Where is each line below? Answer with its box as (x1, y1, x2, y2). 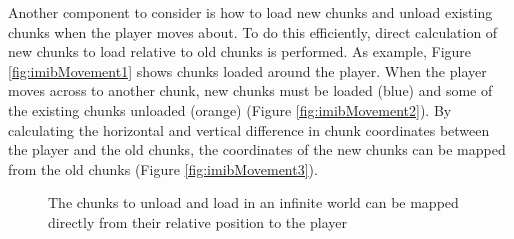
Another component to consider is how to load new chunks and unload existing (8, 2, 493, 22)
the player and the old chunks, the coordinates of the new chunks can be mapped (8, 139, 506, 160)
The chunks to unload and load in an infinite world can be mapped (48, 192, 459, 213)
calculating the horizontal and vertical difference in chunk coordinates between (8, 119, 490, 140)
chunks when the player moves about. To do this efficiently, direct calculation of (8, 21, 498, 42)
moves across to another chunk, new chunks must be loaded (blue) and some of (8, 80, 493, 101)
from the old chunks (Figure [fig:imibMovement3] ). (8, 158, 318, 179)
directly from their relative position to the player (48, 211, 347, 232)
